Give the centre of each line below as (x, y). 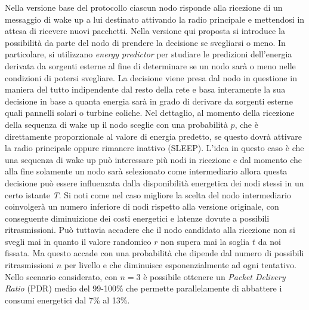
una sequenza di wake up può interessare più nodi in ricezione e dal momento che (154, 159)
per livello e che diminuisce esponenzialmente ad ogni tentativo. (180, 265)
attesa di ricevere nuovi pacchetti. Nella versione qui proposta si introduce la (145, 31)
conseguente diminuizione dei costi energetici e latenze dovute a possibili (137, 218)
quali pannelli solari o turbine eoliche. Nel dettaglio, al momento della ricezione (150, 113)
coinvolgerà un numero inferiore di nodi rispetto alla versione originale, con (142, 206)
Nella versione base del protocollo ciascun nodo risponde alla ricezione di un (144, 7)
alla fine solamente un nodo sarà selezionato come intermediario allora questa (146, 171)
